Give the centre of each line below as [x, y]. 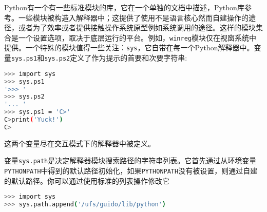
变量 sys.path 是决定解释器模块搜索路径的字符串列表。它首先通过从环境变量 [130, 160]
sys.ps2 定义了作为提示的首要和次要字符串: [116, 58]
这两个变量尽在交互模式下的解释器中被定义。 [80, 143]
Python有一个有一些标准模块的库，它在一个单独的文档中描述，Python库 [124, 7]
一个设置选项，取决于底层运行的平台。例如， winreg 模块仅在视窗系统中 [137, 37]
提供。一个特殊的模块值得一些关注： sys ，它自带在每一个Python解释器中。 [129, 47]
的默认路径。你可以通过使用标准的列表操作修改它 [87, 180]
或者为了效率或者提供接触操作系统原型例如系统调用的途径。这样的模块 [137, 27]
